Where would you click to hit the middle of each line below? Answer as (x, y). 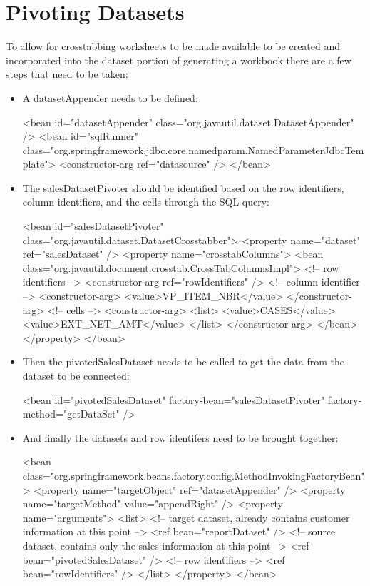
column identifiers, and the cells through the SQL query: (146, 202)
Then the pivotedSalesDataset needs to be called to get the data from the (183, 362)
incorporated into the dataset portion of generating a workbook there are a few (179, 60)
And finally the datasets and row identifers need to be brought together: (180, 437)
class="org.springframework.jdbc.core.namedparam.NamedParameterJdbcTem (193, 150)
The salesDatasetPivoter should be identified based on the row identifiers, (183, 187)
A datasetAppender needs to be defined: (110, 97)
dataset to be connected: (76, 375)
